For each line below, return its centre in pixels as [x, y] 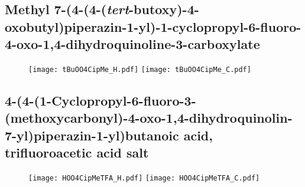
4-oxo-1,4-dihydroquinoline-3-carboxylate [132, 44]
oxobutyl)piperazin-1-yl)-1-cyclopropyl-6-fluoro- [153, 26]
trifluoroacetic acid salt [77, 152]
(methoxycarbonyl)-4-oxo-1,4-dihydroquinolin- [149, 118]
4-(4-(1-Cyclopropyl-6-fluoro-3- [100, 101]
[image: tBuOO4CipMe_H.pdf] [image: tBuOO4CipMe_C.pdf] [140, 69]
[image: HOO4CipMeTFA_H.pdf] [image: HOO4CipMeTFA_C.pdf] [144, 178]
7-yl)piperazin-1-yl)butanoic [92, 135]
